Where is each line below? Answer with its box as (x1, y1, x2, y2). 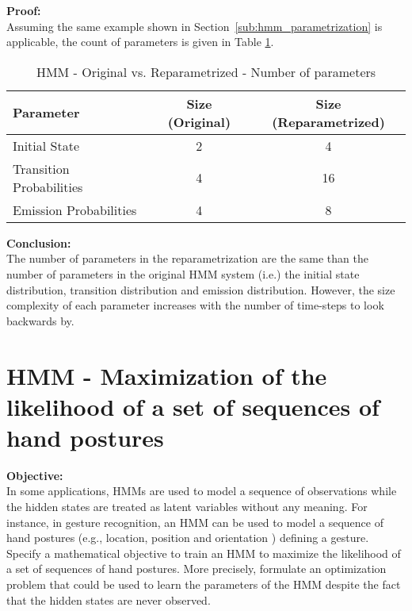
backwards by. (6, 312, 74, 329)
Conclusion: (6, 234, 71, 251)
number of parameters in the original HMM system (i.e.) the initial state (6, 265, 360, 282)
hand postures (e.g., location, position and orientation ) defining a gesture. (6, 529, 369, 546)
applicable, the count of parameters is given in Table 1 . (6, 33, 274, 50)
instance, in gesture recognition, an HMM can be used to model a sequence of (6, 513, 383, 530)
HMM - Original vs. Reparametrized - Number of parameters (36, 62, 376, 81)
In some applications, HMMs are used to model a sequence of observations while (6, 482, 397, 499)
